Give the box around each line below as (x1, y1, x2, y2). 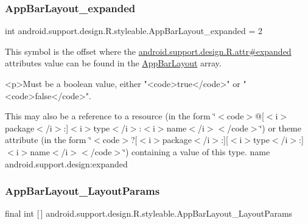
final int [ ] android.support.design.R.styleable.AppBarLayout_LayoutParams (5, 207, 293, 220)
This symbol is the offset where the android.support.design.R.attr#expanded (5, 44, 292, 57)
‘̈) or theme (259, 121, 301, 134)
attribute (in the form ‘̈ (5, 133, 92, 146)
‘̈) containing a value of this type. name (123, 145, 270, 158)
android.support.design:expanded (5, 157, 128, 170)
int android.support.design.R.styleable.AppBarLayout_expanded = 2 (5, 24, 262, 37)
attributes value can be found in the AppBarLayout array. (5, 57, 222, 69)
